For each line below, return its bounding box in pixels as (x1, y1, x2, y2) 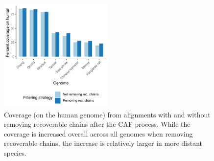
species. (4, 147, 26, 158)
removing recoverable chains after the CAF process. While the (4, 119, 190, 129)
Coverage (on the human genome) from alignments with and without (4, 109, 211, 119)
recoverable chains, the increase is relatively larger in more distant (4, 138, 202, 148)
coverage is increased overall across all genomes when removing (4, 128, 193, 138)
